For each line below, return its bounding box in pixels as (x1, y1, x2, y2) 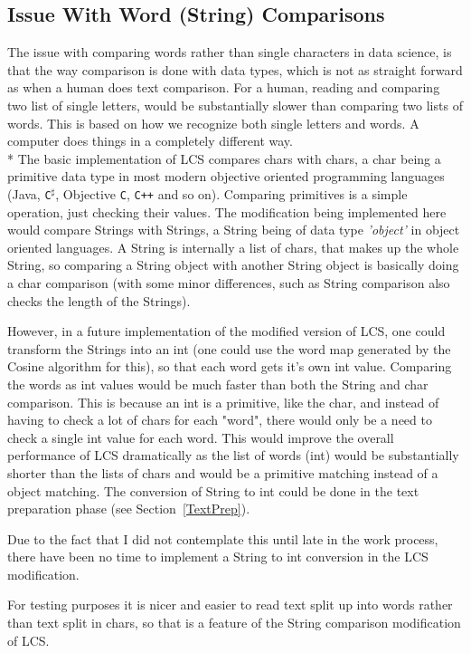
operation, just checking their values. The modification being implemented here (7, 202, 447, 221)
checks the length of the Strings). (7, 291, 191, 310)
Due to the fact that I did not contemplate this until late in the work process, (7, 529, 438, 548)
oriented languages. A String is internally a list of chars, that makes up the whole (7, 237, 459, 256)
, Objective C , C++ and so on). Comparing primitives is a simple (55, 184, 408, 203)
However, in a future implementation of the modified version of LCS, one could (7, 322, 446, 341)
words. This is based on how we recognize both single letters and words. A (7, 113, 419, 132)
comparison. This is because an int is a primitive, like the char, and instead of (7, 392, 439, 411)
